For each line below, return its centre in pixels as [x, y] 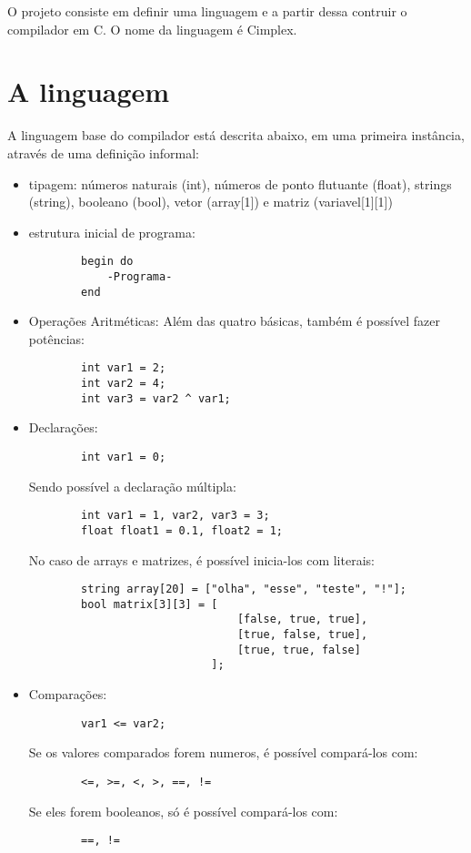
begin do [107, 262]
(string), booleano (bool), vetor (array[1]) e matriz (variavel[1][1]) [210, 202]
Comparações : [68, 694]
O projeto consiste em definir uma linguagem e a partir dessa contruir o [207, 11]
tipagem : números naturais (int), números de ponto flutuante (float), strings [240, 183]
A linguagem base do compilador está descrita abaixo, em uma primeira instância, [236, 135]
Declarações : [63, 427]
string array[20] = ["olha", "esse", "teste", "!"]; [244, 589]
